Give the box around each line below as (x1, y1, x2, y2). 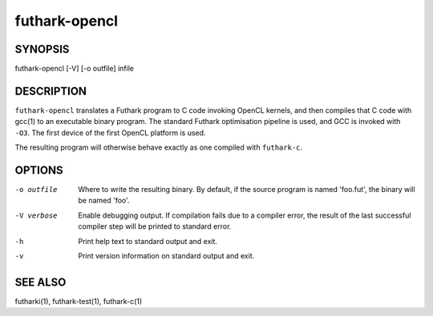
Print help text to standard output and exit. (78, 236, 218, 246)
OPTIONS (14, 163, 63, 177)
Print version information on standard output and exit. (78, 251, 255, 260)
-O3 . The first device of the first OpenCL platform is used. (14, 128, 206, 138)
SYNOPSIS (14, 42, 70, 56)
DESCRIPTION (14, 84, 87, 98)
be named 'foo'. (78, 196, 130, 206)
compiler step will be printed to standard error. (78, 222, 232, 231)
